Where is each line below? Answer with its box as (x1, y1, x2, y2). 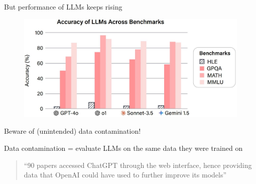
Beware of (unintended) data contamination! (4, 126, 141, 136)
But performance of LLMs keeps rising (4, 2, 122, 12)
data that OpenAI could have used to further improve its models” (24, 169, 227, 180)
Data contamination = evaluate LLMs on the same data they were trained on (4, 142, 243, 153)
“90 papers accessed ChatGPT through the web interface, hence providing (24, 159, 252, 170)
